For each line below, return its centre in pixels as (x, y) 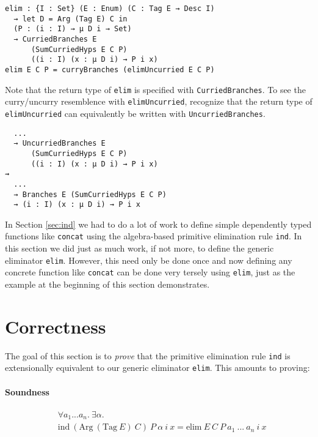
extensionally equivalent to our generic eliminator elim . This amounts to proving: (157, 368)
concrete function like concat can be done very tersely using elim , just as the (150, 272)
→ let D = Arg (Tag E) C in (70, 19)
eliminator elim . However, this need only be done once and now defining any (149, 260)
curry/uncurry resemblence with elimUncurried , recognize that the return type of (159, 101)
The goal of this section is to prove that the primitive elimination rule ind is (148, 355)
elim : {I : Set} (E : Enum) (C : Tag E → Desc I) (110, 9)
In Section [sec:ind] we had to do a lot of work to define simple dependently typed (158, 224)
